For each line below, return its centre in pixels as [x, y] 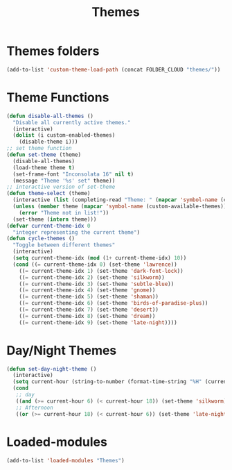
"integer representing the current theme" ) [76, 232]
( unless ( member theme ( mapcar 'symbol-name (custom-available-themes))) [121, 206]
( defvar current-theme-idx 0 [48, 226]
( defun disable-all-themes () [50, 116]
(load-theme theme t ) [44, 167]
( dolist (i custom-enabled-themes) [64, 135]
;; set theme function [39, 149]
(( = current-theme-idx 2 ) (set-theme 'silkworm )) [92, 277]
